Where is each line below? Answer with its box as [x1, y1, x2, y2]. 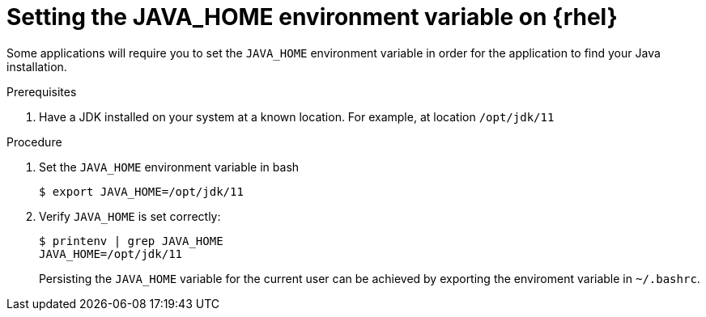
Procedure [6, 134, 62, 149]
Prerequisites [6, 84, 77, 99]
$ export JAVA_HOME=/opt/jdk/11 [39, 184, 244, 198]
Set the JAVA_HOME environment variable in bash [39, 159, 300, 174]
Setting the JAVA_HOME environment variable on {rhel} [6, 3, 618, 31]
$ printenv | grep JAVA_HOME [39, 234, 223, 247]
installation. [6, 59, 67, 74]
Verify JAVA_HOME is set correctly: [39, 209, 221, 223]
